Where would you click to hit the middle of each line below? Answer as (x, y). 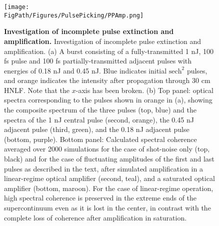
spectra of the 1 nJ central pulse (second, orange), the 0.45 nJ (99, 119)
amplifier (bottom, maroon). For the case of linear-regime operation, (109, 188)
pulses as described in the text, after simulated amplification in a (103, 168)
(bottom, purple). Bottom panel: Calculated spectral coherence (100, 139)
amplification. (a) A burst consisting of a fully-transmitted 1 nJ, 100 (109, 51)
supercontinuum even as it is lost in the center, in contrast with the (107, 207)
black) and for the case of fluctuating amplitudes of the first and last (109, 159)
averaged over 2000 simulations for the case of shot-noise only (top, (107, 149)
